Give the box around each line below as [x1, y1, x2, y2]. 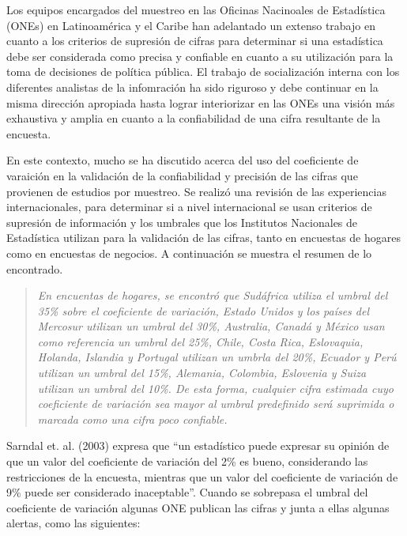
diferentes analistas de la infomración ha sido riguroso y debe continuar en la [6, 78, 379, 95]
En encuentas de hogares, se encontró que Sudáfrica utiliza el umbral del [37, 287, 388, 304]
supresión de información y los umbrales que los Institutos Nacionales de [6, 213, 358, 230]
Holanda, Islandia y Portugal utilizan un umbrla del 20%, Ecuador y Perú [37, 349, 397, 365]
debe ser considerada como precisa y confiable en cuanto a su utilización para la [6, 47, 394, 64]
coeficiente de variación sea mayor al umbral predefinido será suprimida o [37, 395, 394, 412]
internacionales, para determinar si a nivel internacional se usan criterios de [6, 198, 372, 215]
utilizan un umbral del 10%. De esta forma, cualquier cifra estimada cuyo [37, 379, 394, 396]
